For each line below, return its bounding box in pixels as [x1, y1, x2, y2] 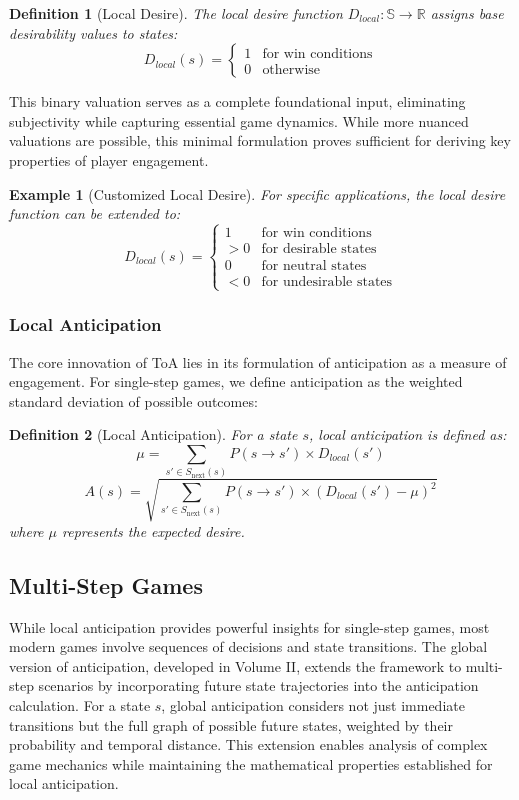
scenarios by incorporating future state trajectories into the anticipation [38, 675, 479, 696]
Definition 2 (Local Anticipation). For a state [9, 424, 298, 445]
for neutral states [261, 259, 367, 274]
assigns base [430, 3, 504, 23]
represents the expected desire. [62, 520, 245, 541]
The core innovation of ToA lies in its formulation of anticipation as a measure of [9, 351, 507, 372]
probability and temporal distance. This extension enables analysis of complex [9, 734, 488, 755]
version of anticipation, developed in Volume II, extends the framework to [9, 655, 462, 676]
